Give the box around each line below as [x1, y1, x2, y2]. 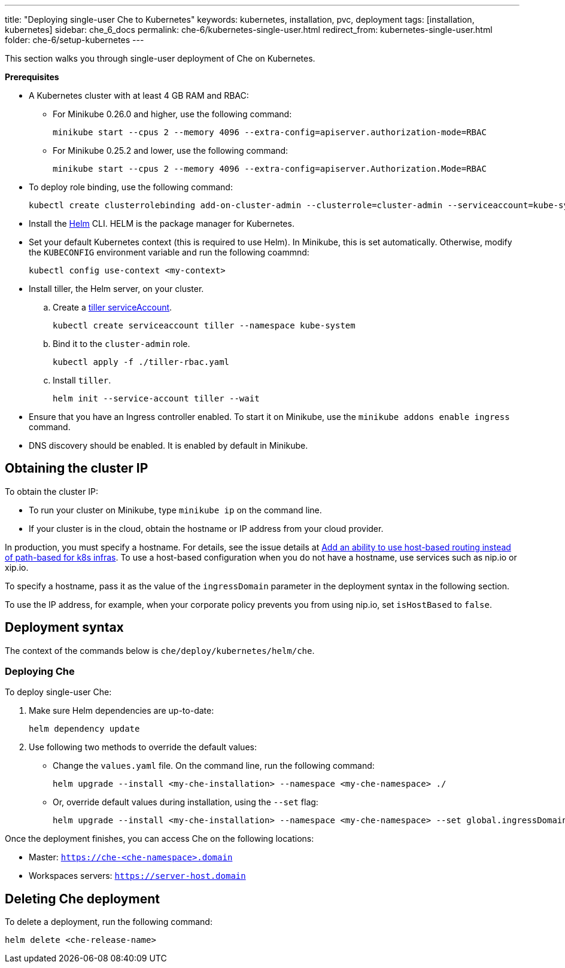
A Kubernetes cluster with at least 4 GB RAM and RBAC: [29, 90, 249, 101]
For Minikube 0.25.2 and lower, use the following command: [53, 145, 288, 156]
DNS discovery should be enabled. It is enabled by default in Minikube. [29, 440, 308, 450]
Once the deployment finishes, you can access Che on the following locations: [5, 833, 314, 844]
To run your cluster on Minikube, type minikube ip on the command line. [29, 504, 322, 515]
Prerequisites [5, 72, 59, 82]
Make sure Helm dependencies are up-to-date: [29, 705, 214, 716]
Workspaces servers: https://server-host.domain [29, 870, 246, 881]
